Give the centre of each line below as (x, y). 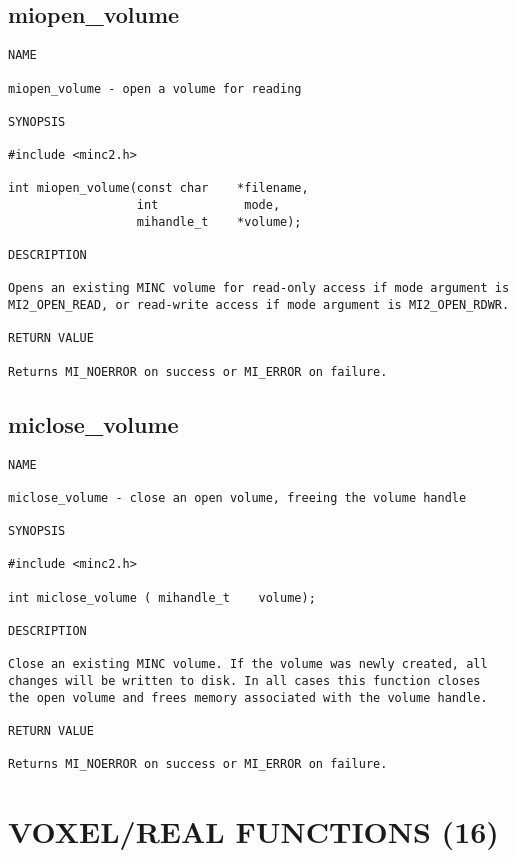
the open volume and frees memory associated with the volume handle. (248, 697)
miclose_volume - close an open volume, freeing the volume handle (237, 497)
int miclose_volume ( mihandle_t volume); (162, 597)
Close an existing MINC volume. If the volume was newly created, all (248, 664)
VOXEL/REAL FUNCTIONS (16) (253, 831)
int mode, (208, 205)
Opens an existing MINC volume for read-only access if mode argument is (259, 288)
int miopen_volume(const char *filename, (158, 188)
